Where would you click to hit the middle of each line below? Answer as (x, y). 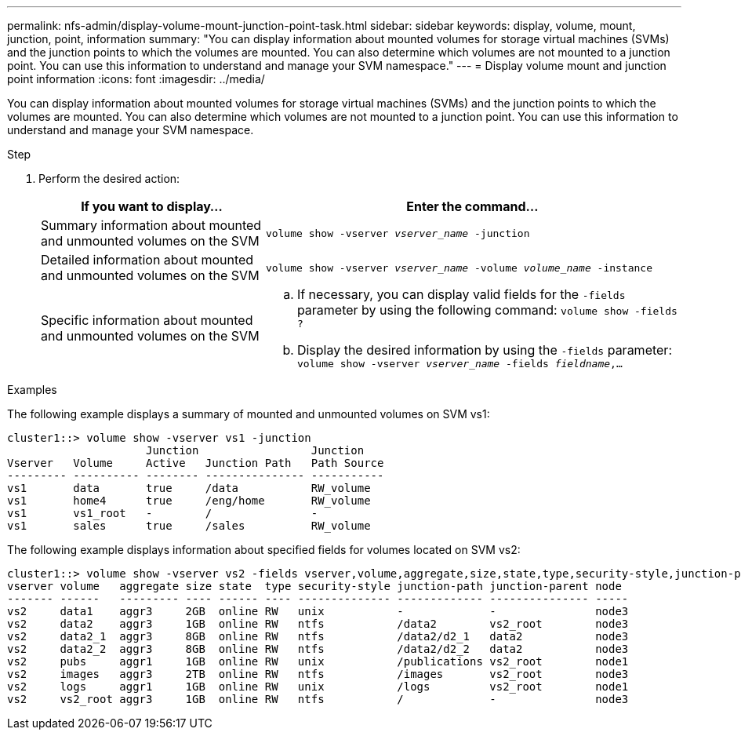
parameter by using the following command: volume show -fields (487, 310)
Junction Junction (255, 450)
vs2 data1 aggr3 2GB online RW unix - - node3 (318, 611)
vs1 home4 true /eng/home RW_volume (189, 501)
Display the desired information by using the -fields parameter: (484, 350)
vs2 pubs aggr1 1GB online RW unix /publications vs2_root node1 (318, 661)
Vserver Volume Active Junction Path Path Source (196, 463)
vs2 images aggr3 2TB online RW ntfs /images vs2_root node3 (318, 674)
